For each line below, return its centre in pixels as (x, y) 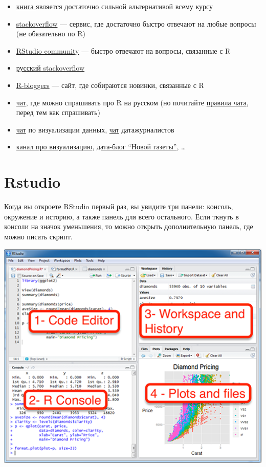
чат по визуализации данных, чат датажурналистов (95, 129)
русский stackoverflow (50, 68)
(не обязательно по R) (51, 34)
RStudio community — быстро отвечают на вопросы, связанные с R (123, 50)
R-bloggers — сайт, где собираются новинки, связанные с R (110, 85)
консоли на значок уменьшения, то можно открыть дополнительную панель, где (129, 226)
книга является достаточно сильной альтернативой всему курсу (115, 6)
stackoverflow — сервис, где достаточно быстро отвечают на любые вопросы (136, 23)
